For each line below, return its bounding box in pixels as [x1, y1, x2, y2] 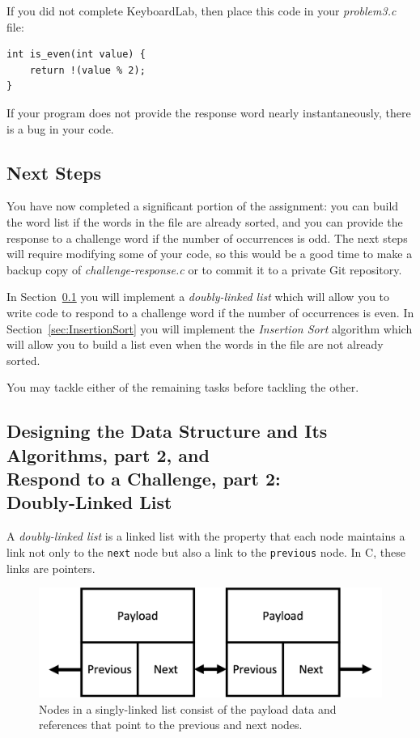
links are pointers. [6, 559, 95, 576]
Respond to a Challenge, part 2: [6, 466, 281, 491]
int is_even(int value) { [6, 49, 146, 61]
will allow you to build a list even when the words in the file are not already [6, 336, 384, 353]
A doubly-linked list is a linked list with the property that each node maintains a [6, 528, 405, 545]
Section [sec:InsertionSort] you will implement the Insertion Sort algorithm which [6, 320, 413, 337]
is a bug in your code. [6, 120, 114, 137]
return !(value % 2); [29, 64, 146, 76]
